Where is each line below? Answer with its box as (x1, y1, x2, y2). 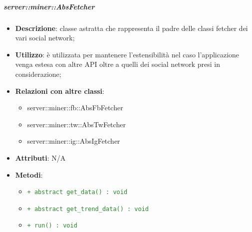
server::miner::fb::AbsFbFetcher (27, 102, 123, 113)
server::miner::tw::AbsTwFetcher (27, 119, 126, 129)
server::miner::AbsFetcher (3, 1, 95, 11)
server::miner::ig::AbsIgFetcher (27, 136, 120, 146)
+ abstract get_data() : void (27, 189, 128, 196)
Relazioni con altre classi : (15, 85, 104, 96)
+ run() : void (27, 222, 77, 230)
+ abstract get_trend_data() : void (27, 205, 149, 213)
